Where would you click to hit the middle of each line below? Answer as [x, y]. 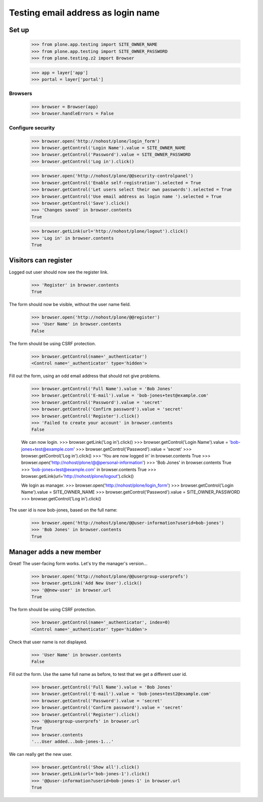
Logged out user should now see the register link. [59, 272]
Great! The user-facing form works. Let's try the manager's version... [78, 564]
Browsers [21, 93]
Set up [19, 30]
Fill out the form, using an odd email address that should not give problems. [85, 376]
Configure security [32, 128]
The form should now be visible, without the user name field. [70, 304]
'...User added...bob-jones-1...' [73, 742]
